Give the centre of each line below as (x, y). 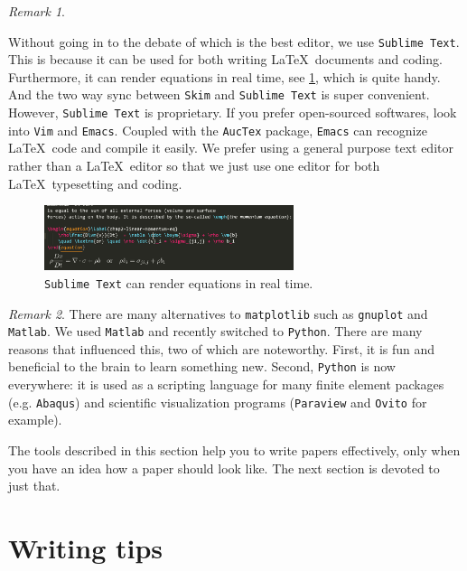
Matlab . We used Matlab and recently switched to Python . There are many (215, 331)
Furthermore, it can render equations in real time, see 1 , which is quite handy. (224, 76)
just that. (34, 486)
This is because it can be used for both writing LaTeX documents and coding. (225, 59)
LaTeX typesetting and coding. (95, 183)
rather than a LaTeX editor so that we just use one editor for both (194, 165)
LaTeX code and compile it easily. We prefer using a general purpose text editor (231, 148)
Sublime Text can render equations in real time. (179, 282)
